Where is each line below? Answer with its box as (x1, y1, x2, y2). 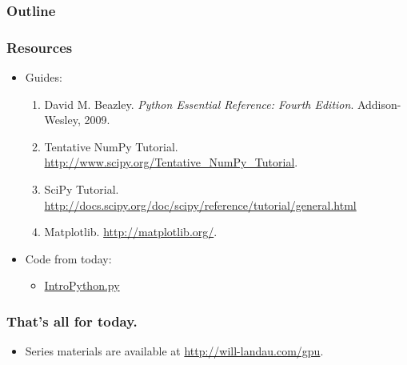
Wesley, (44, 111, 81, 128)
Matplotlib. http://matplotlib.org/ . (44, 223, 217, 240)
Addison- (357, 95, 401, 112)
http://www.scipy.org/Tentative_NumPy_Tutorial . (44, 154, 298, 170)
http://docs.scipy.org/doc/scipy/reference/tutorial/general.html (44, 196, 357, 213)
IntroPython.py (44, 277, 120, 294)
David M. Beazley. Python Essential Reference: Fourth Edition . (44, 95, 354, 112)
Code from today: (25, 250, 112, 267)
